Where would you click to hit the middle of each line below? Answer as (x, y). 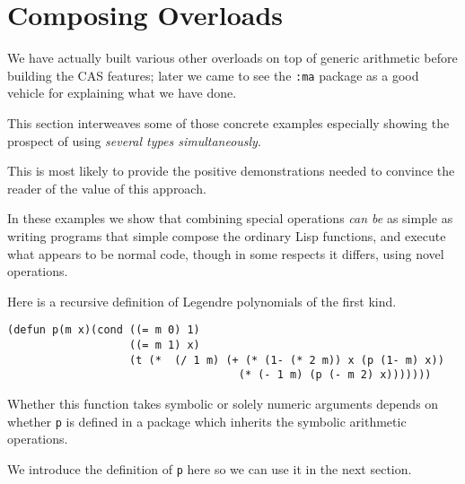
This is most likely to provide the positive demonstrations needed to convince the (231, 171)
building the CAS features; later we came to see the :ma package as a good (213, 75)
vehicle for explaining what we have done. (122, 93)
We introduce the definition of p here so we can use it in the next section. (210, 468)
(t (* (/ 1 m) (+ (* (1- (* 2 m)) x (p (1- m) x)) (287, 360)
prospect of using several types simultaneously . (134, 140)
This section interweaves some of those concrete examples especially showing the (228, 122)
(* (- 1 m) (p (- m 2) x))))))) (335, 375)
